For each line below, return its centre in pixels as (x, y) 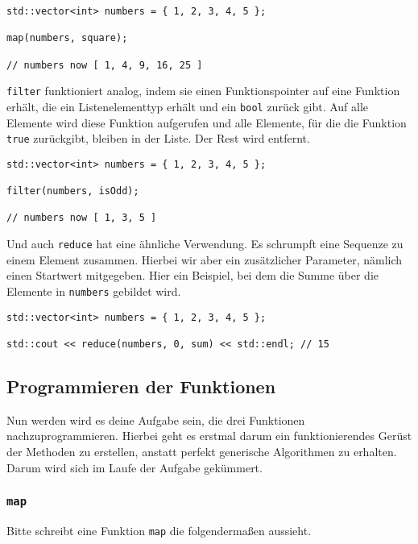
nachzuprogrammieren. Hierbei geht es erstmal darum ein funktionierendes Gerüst (209, 436)
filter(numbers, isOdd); (73, 191)
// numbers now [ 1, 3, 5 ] (82, 218)
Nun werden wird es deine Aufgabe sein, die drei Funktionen (156, 419)
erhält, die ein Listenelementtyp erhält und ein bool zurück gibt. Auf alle (188, 106)
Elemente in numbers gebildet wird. (94, 291)
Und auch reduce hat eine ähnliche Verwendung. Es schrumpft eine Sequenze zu (205, 244)
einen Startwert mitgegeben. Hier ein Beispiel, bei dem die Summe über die (193, 275)
